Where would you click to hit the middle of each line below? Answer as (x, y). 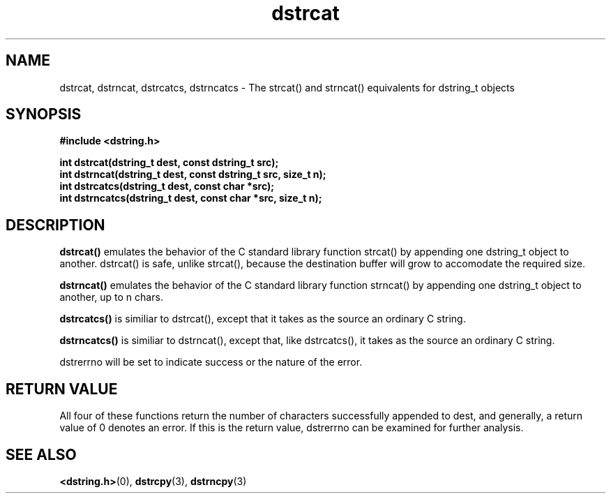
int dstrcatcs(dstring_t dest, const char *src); (167, 186)
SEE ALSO (41, 454)
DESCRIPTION (55, 225)
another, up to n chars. (111, 297)
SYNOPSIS (44, 114)
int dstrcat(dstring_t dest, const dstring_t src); (169, 163)
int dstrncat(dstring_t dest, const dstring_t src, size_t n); (193, 174)
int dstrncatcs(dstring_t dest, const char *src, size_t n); (191, 198)
